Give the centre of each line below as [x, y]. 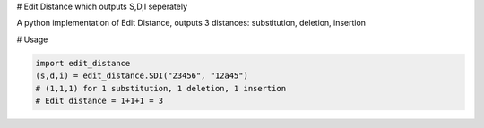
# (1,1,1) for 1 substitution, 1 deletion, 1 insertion [161, 88]
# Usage [32, 39]
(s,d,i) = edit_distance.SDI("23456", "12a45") [142, 76]
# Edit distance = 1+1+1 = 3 [99, 100]
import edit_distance [83, 63]
